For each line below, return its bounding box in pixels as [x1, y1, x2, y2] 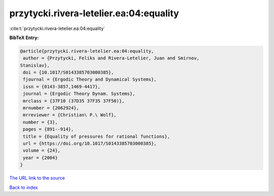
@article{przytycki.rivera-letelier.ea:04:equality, [20, 48, 154, 54]
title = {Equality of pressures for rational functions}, [23, 134, 170, 139]
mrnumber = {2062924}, [23, 105, 80, 111]
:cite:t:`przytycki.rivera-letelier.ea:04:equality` [9, 25, 106, 31]
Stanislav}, [20, 62, 50, 68]
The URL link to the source [9, 175, 65, 181]
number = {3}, [23, 119, 58, 125]
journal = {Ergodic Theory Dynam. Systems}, [23, 91, 135, 96]
